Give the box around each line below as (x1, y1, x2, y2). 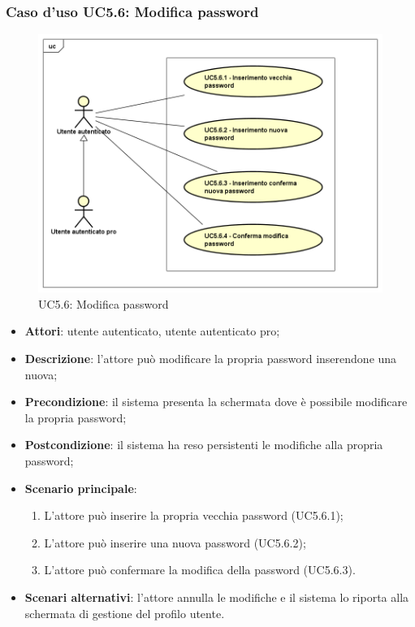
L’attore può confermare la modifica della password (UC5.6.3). (44, 561, 356, 578)
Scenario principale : (24, 479, 137, 496)
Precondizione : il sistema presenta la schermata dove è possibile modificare (24, 393, 408, 410)
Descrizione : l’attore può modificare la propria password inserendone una (24, 350, 397, 366)
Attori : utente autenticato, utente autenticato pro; (24, 322, 280, 339)
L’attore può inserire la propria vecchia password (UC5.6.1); (44, 507, 344, 524)
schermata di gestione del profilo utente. (24, 604, 225, 621)
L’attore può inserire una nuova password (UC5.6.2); (44, 534, 306, 551)
